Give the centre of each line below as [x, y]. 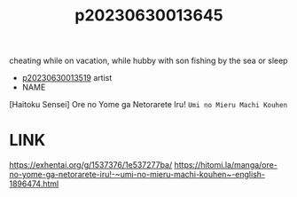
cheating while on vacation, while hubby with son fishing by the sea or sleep [148, 61]
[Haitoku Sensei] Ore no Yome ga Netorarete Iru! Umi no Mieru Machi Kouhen [148, 105]
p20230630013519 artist [67, 78]
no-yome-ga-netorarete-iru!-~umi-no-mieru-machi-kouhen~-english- [137, 175]
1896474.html [34, 184]
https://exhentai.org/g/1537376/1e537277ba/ [91, 165]
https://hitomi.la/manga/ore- [226, 165]
